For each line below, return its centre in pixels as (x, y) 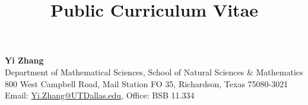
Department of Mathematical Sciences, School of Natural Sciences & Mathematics (154, 71)
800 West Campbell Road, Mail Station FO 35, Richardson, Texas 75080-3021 (147, 83)
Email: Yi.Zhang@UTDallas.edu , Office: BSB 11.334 (100, 95)
